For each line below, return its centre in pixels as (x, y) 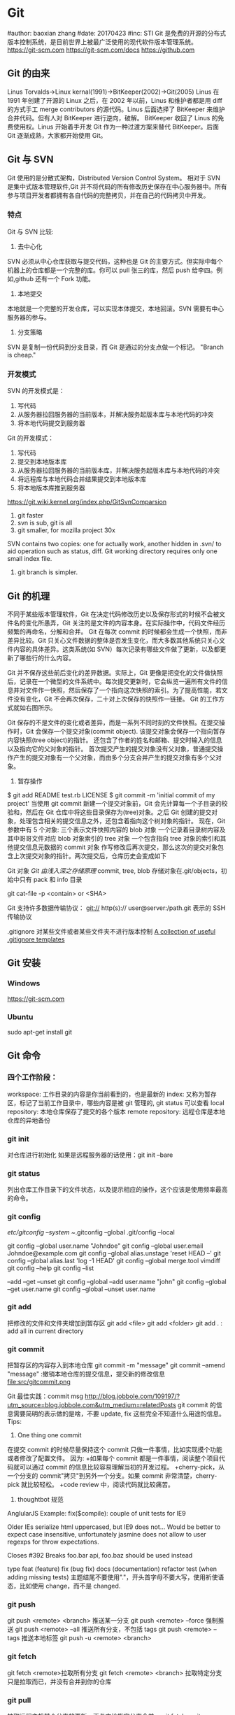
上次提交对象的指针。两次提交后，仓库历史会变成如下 (90, 855)
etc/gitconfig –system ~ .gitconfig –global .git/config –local (91, 1232)
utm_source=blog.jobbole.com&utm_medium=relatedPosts (92, 1405)
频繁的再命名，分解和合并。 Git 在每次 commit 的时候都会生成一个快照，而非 (117, 632)
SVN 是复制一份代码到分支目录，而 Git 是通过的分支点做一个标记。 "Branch (115, 347)
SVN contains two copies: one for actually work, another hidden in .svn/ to (114, 544)
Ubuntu (20, 1017)
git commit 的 (197, 1405)
